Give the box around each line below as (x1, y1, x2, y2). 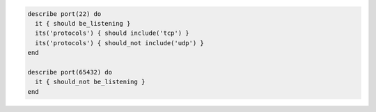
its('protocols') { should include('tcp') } (35, 29, 189, 38)
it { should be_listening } (35, 19, 131, 27)
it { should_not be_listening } (35, 78, 146, 86)
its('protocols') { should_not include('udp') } (35, 39, 205, 47)
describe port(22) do (27, 10, 102, 17)
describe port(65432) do (27, 68, 113, 76)
